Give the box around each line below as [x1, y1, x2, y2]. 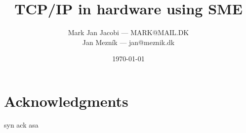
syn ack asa [4, 119, 39, 130]
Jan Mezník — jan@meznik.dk [82, 37, 175, 47]
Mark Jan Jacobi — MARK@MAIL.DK [68, 27, 189, 38]
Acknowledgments [4, 90, 128, 111]
